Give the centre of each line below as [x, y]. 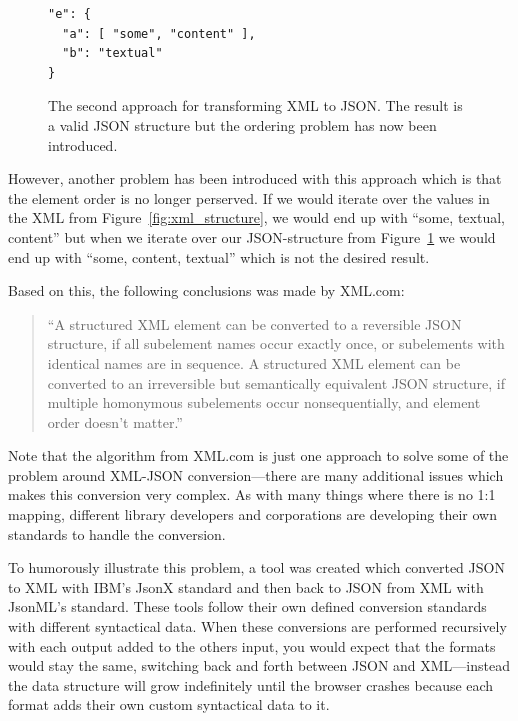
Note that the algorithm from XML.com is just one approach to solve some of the [258, 455]
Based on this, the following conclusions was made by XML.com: [206, 290]
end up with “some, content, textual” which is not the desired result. [219, 256]
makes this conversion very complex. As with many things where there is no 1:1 [252, 494]
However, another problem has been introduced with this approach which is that [255, 178]
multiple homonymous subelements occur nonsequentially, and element [264, 402]
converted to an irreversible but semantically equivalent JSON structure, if [276, 382]
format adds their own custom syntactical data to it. [169, 704]
